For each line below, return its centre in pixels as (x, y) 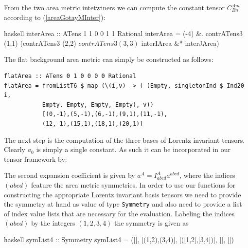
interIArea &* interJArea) (180, 43)
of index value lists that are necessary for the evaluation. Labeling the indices (119, 213)
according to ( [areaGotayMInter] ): (55, 17)
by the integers (53, 223)
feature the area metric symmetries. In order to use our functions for (133, 184)
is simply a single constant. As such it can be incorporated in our (133, 149)
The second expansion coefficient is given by (70, 175)
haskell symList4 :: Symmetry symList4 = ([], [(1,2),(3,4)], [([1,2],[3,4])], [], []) (119, 239)
